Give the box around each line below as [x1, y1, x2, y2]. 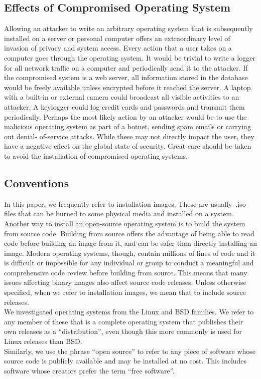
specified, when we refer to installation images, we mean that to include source [4, 287, 246, 297]
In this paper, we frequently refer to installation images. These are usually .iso [4, 198, 246, 209]
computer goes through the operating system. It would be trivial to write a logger [4, 52, 255, 63]
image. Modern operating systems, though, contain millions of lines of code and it [4, 247, 255, 258]
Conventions [4, 175, 69, 190]
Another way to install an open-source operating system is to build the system [4, 218, 245, 228]
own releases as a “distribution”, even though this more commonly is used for [4, 326, 242, 336]
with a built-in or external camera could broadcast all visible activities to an [4, 92, 239, 102]
